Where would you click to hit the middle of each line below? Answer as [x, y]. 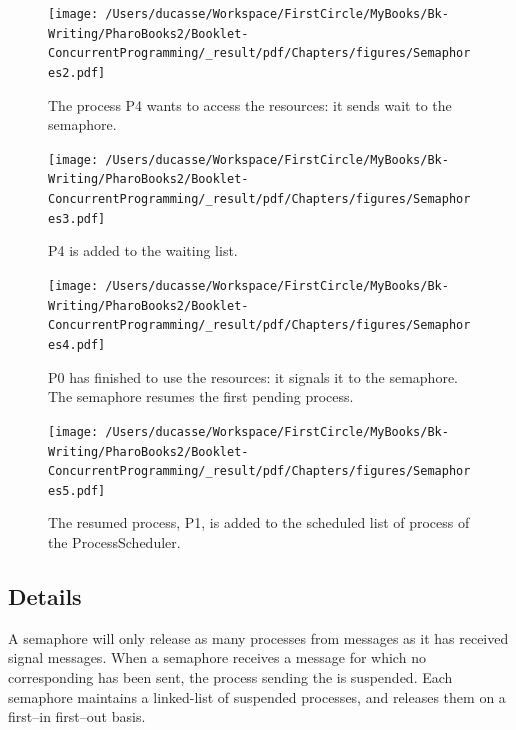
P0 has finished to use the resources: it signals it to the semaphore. [253, 376]
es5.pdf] [77, 490]
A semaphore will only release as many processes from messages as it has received [258, 637]
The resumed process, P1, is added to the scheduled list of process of [259, 522]
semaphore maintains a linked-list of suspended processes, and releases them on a [257, 696]
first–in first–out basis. [77, 716]
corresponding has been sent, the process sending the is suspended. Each [230, 677]
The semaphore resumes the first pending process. [201, 396]
